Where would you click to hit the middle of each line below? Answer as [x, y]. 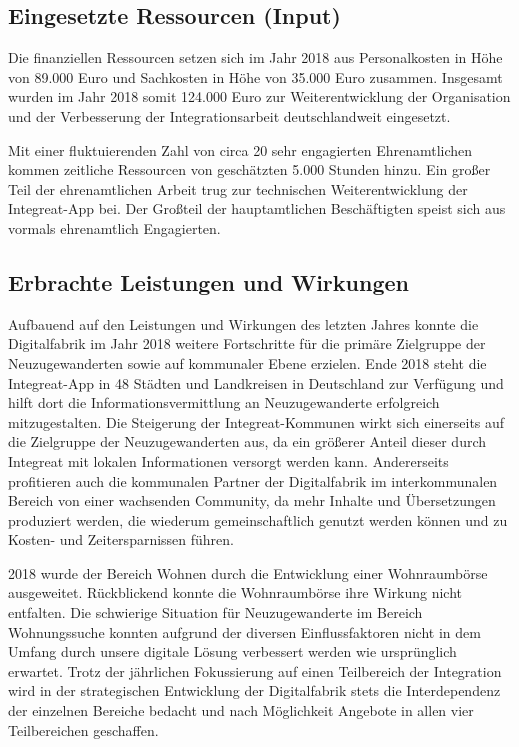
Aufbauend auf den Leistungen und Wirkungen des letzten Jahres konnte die [243, 323]
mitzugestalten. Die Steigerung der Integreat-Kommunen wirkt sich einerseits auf [256, 421]
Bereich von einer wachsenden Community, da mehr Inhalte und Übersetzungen [252, 500]
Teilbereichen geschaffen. [83, 729]
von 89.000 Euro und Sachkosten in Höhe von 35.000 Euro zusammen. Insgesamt [255, 76]
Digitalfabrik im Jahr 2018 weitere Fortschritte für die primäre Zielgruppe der [247, 343]
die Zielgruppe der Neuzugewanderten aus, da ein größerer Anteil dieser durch [247, 441]
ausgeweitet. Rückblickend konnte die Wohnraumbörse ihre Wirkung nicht [235, 592]
